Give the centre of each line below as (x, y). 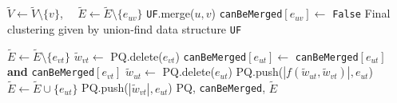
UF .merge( (171, 13)
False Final (361, 13)
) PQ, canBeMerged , (217, 87)
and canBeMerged (51, 71)
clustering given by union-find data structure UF (125, 28)
